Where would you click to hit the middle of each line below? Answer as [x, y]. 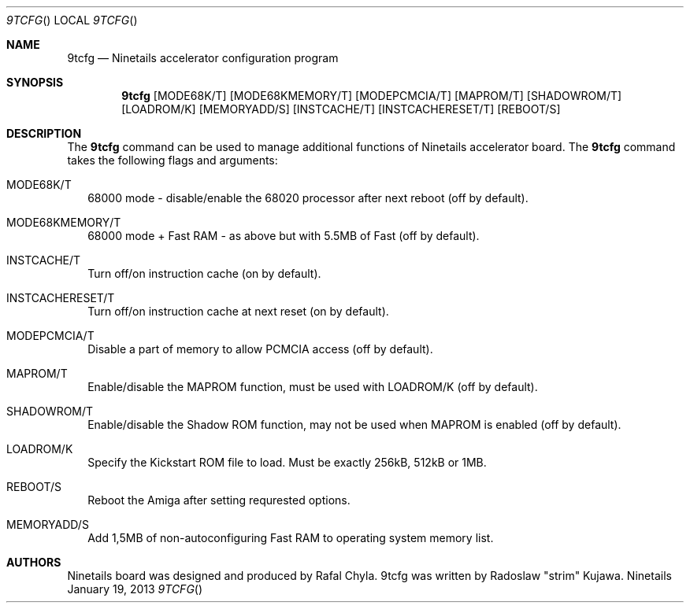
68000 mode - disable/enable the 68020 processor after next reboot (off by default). [308, 198]
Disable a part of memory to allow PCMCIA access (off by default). [260, 349]
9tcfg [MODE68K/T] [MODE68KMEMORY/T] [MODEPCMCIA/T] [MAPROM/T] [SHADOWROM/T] [372, 96]
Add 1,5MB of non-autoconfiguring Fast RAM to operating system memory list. [291, 538]
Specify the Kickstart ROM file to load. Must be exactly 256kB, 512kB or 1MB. [287, 462]
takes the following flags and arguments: [172, 160]
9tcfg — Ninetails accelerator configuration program [203, 58]
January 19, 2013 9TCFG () [135, 589]
